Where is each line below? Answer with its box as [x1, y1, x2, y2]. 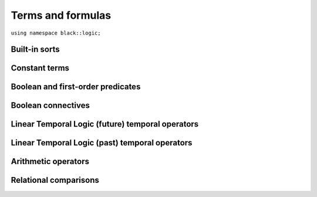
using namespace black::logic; [11, 29, 101, 36]
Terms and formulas [11, 9, 112, 22]
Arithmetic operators [11, 157, 89, 167]
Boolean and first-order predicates [11, 82, 141, 92]
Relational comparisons [11, 175, 99, 185]
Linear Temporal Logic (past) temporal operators [11, 138, 193, 148]
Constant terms [11, 63, 70, 73]
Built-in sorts [11, 45, 60, 55]
